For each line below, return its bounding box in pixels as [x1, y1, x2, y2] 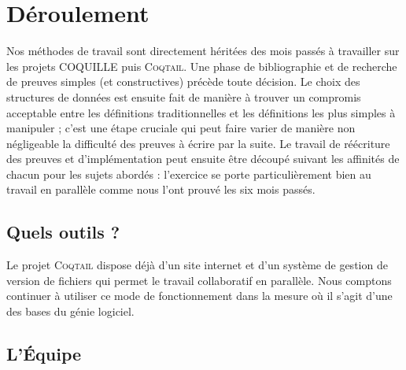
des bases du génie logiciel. [6, 303, 135, 320]
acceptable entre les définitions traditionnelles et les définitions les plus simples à [6, 104, 396, 120]
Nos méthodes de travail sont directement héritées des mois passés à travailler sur [6, 43, 400, 59]
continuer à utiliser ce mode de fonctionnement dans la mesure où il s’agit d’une [6, 287, 393, 304]
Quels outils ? [6, 220, 120, 244]
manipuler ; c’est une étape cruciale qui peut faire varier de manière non [6, 120, 356, 136]
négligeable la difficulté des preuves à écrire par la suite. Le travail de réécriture [6, 135, 390, 151]
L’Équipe [6, 342, 82, 366]
